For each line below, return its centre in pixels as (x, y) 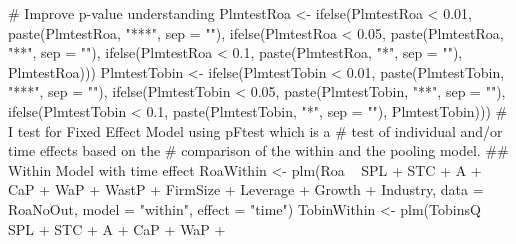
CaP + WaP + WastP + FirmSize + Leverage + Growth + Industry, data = (246, 189)
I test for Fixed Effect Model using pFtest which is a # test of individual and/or (255, 130)
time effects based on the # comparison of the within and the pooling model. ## (258, 150)
